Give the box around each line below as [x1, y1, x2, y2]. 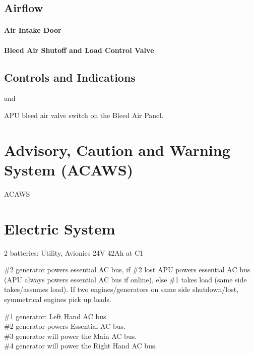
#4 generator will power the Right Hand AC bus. [4, 340, 157, 351]
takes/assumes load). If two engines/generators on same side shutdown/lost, [4, 284, 239, 294]
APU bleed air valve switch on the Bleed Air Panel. [4, 109, 164, 120]
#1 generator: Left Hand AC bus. [4, 311, 108, 321]
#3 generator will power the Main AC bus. [4, 330, 137, 341]
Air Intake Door [4, 25, 61, 35]
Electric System [4, 218, 115, 239]
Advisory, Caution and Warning [4, 139, 230, 160]
